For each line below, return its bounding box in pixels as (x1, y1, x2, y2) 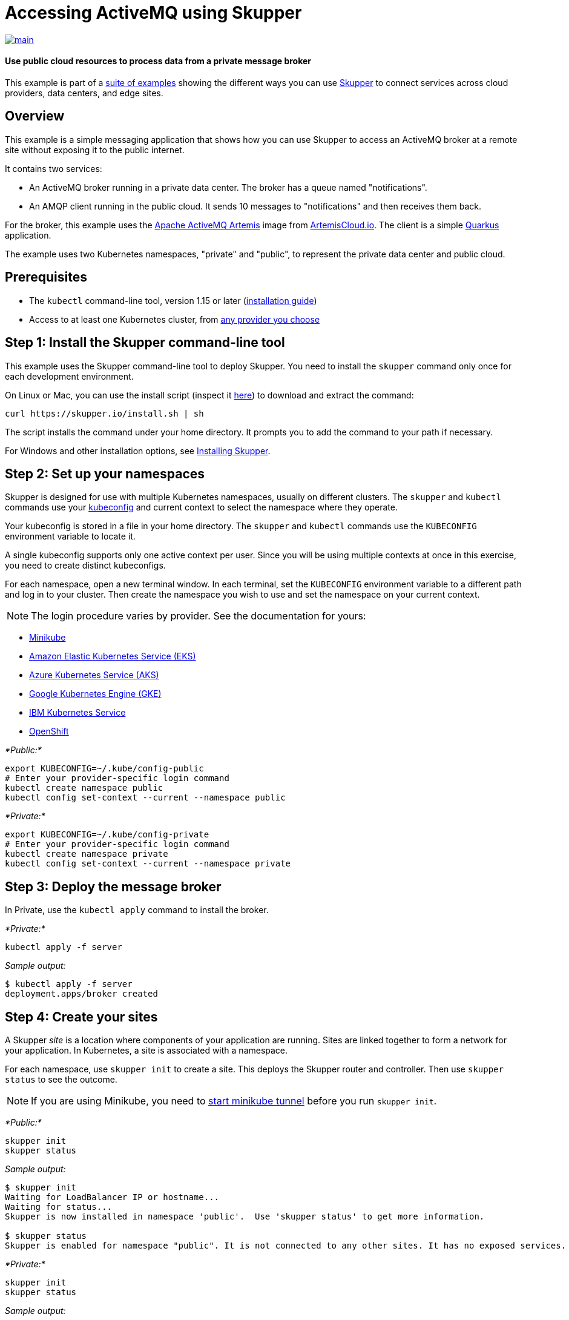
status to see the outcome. (5, 1074, 117, 1085)
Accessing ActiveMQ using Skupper (5, 2, 302, 23)
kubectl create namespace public (5, 783, 163, 793)
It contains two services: (5, 163, 102, 174)
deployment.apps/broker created (5, 989, 158, 999)
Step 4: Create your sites (5, 1009, 158, 1025)
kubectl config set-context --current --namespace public (5, 793, 286, 803)
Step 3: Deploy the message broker (5, 879, 222, 894)
